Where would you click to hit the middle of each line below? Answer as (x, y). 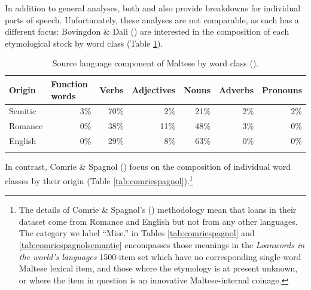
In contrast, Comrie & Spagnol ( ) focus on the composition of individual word (148, 167)
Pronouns (282, 89)
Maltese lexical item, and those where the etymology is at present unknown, (158, 268)
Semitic (23, 111)
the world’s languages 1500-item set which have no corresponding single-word (160, 256)
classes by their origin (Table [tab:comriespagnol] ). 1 (99, 180)
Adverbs (237, 89)
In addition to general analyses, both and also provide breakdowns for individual (153, 8)
